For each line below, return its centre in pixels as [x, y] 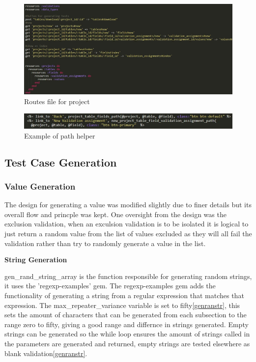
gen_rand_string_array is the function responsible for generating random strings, [128, 276]
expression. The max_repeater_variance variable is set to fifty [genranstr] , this [122, 305]
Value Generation [40, 186]
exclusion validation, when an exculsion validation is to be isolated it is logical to [127, 224]
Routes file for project [57, 101]
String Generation [36, 260]
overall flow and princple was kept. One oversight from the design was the [115, 214]
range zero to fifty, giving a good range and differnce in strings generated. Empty [127, 324]
